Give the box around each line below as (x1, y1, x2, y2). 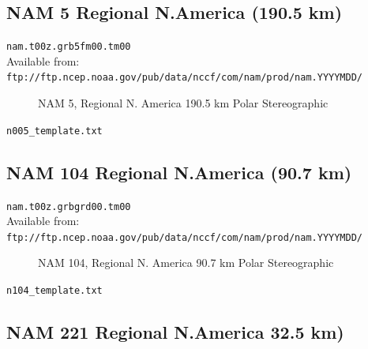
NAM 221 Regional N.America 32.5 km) (6, 320, 344, 344)
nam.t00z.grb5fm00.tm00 (6, 41, 131, 53)
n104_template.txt (6, 285, 103, 297)
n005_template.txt (6, 125, 103, 137)
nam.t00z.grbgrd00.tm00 (6, 201, 131, 212)
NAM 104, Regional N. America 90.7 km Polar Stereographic (38, 254, 334, 271)
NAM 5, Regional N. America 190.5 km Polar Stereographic (38, 95, 329, 111)
